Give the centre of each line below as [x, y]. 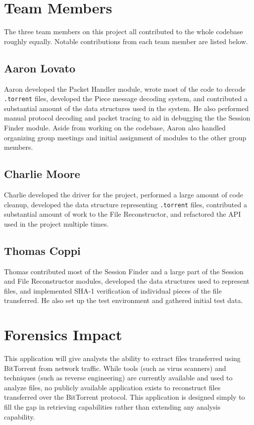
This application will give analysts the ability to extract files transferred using [122, 358]
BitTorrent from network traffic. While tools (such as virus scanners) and [115, 368]
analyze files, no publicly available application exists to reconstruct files [112, 387]
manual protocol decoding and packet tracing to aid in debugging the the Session [127, 118]
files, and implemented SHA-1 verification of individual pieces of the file [113, 290]
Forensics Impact [63, 334]
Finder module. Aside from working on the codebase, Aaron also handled [115, 127]
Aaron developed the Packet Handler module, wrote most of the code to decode [125, 89]
